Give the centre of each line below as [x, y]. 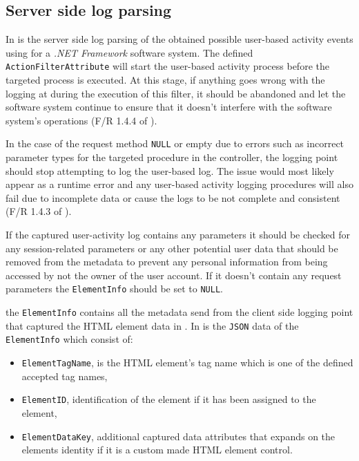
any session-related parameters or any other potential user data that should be [172, 248]
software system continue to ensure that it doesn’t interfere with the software [169, 107]
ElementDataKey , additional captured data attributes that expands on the [178, 436]
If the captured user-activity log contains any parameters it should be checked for [178, 235]
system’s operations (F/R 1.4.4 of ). [81, 120]
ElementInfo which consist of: [69, 339]
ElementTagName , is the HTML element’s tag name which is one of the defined [187, 363]
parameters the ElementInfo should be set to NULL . [114, 289]
